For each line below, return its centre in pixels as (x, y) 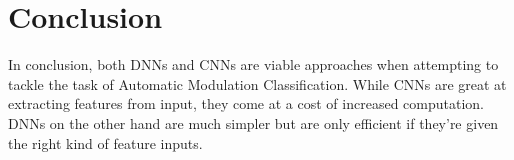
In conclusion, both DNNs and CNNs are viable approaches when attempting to (253, 64)
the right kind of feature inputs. (105, 142)
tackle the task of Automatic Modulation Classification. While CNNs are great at (257, 83)
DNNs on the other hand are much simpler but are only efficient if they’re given (253, 122)
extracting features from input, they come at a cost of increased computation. (246, 103)
